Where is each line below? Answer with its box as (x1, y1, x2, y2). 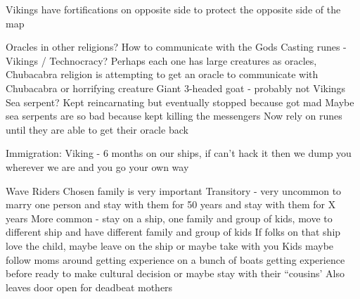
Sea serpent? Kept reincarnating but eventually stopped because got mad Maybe (6, 94, 354, 109)
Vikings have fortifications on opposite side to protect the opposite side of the (6, 2, 341, 16)
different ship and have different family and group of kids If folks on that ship (6, 224, 341, 239)
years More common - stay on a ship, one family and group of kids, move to (6, 210, 333, 225)
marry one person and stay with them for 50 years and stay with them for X (6, 197, 336, 212)
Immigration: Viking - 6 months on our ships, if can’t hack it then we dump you (6, 146, 352, 160)
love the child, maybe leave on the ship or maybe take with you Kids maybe (6, 238, 334, 253)
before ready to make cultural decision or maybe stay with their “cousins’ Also (6, 266, 345, 281)
